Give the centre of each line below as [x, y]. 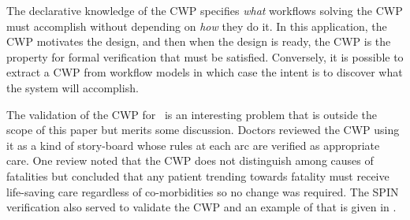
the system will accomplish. [73, 87]
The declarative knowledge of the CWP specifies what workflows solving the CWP [205, 10]
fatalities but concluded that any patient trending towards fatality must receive [198, 175]
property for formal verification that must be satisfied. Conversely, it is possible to [205, 56]
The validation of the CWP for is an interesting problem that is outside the [192, 114]
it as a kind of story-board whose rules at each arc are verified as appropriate [193, 145]
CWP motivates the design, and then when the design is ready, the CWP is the [199, 41]
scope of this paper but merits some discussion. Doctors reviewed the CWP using [203, 130]
